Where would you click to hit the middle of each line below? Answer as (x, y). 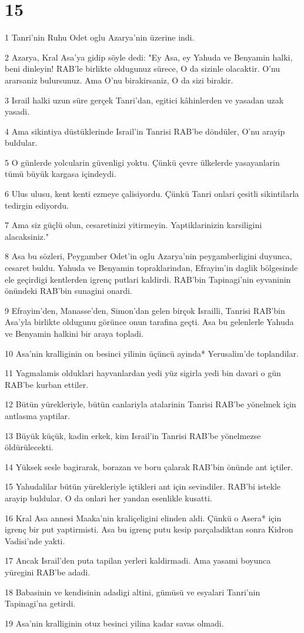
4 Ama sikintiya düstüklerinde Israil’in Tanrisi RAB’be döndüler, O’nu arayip (145, 131)
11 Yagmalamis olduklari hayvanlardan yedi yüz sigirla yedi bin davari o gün (143, 373)
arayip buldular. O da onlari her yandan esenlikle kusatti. (108, 498)
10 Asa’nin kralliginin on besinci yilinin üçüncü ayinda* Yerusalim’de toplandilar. (152, 353)
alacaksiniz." (27, 236)
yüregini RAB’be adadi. (48, 572)
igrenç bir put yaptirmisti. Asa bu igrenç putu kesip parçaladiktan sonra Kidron (149, 529)
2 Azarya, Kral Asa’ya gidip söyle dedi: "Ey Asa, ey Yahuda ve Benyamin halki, (149, 57)
